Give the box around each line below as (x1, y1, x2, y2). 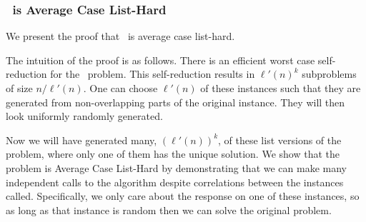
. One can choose (83, 81, 158, 95)
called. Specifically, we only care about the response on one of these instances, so (6, 188, 360, 203)
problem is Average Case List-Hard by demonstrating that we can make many (6, 160, 347, 175)
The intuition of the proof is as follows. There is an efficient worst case (6, 52, 315, 67)
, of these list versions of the (218, 132, 342, 147)
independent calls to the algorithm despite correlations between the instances (6, 174, 344, 189)
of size (6, 81, 33, 95)
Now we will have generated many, (6, 132, 157, 147)
